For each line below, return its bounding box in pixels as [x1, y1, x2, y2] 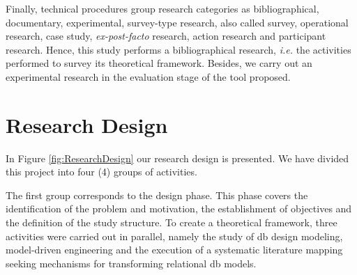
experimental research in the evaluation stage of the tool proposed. [6, 69, 291, 84]
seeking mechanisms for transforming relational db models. [6, 256, 257, 270]
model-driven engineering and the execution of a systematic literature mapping [6, 242, 343, 257]
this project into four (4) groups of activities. [6, 164, 197, 179]
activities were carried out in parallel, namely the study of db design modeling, [6, 228, 343, 243]
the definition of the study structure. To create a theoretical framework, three [6, 215, 337, 230]
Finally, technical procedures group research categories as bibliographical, [6, 1, 319, 15]
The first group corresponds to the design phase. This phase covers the [6, 187, 308, 202]
